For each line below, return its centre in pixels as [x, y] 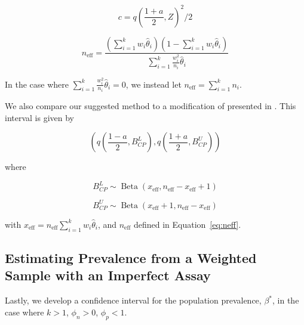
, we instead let [153, 84]
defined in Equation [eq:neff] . [187, 224]
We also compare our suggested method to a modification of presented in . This [151, 106]
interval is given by [40, 117]
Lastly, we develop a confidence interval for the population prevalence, [133, 300]
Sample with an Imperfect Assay [108, 275]
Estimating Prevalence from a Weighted [131, 258]
